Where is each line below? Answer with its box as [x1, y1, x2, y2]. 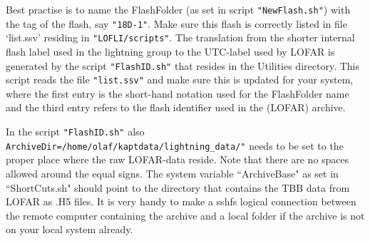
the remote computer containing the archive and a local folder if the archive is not [6, 207, 365, 222]
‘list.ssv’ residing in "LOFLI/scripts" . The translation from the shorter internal [6, 30, 355, 45]
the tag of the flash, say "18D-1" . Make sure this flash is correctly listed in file [6, 16, 347, 31]
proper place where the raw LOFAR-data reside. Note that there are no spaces [6, 152, 349, 167]
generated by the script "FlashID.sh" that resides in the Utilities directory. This [6, 58, 359, 73]
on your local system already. [6, 222, 133, 237]
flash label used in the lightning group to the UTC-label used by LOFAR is [6, 43, 335, 58]
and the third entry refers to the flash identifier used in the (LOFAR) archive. [6, 100, 346, 115]
